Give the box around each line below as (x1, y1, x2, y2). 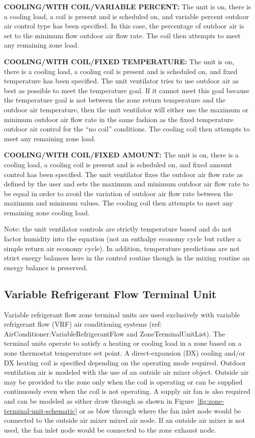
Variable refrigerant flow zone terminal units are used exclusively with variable (4, 309, 240, 319)
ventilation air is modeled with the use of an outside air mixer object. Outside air (4, 367, 249, 377)
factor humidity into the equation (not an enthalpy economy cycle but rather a (4, 233, 241, 244)
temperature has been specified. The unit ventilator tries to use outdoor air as (4, 76, 239, 86)
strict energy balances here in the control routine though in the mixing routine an (4, 253, 250, 263)
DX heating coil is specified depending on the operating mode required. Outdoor (4, 357, 246, 367)
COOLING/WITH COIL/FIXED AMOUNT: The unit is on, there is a (4, 150, 239, 160)
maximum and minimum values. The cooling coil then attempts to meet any (4, 198, 233, 208)
